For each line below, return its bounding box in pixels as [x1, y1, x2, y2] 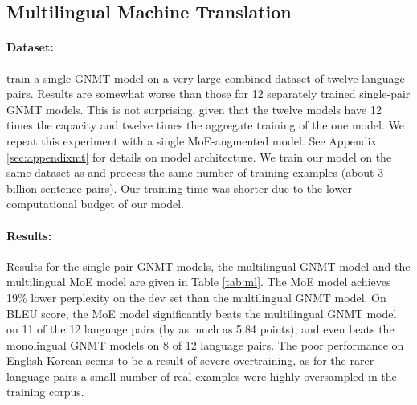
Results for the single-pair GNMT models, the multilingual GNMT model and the [6, 257, 411, 274]
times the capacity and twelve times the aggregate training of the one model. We [6, 117, 404, 133]
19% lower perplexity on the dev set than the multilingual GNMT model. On [6, 288, 386, 305]
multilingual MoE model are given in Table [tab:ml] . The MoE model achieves [6, 273, 391, 290]
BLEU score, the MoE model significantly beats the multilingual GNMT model [6, 305, 397, 321]
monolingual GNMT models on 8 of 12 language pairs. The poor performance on [6, 336, 404, 353]
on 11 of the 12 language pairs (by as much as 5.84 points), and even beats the [6, 321, 395, 337]
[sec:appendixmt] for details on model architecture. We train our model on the [6, 148, 392, 165]
